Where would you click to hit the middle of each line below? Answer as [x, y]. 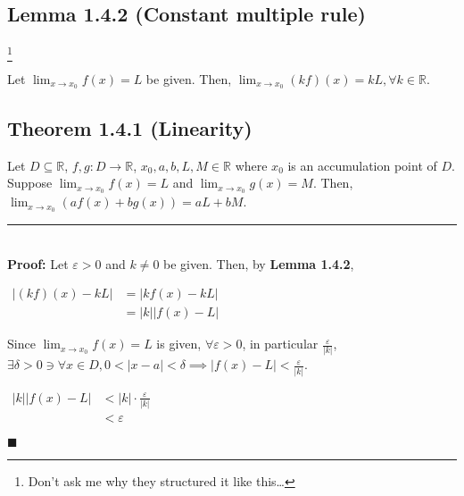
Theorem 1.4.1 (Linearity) [130, 127]
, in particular [280, 344]
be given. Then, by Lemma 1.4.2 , [259, 263]
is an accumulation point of [362, 165]
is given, [179, 344]
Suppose [30, 183]
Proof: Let [38, 263]
